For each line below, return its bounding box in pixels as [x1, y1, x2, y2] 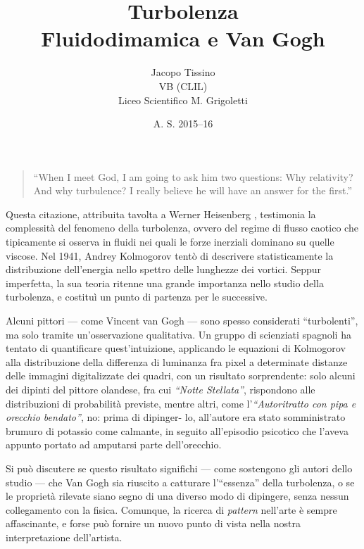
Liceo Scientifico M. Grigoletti [118, 92, 248, 107]
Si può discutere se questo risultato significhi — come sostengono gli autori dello [6, 460, 353, 475]
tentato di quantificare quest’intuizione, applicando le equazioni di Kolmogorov [6, 341, 346, 355]
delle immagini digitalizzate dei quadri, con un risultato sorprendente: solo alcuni [6, 368, 356, 383]
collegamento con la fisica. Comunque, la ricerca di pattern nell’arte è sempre [6, 502, 337, 517]
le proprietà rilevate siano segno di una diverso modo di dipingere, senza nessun [6, 488, 349, 503]
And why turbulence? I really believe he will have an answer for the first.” [33, 183, 353, 198]
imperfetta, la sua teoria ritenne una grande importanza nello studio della [6, 275, 324, 290]
